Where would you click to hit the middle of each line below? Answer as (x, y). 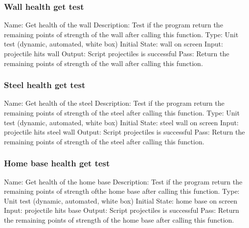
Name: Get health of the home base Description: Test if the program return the (123, 181)
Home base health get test (57, 163)
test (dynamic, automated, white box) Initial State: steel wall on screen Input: (121, 122)
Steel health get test (45, 85)
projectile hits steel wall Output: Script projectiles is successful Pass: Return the (124, 132)
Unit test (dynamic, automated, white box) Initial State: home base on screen (121, 200)
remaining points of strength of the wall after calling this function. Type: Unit (121, 34)
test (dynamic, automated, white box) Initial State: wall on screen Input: (113, 44)
